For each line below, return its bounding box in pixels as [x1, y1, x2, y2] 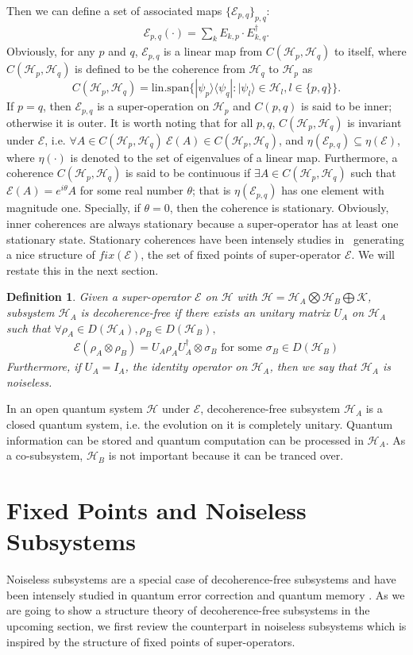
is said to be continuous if [125, 164, 251, 181]
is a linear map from [163, 43, 263, 60]
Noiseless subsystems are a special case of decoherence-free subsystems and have [6, 571, 396, 588]
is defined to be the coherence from [75, 60, 245, 77]
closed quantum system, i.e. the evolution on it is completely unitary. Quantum [6, 416, 393, 433]
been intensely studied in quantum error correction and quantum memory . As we [6, 586, 405, 603]
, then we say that [269, 358, 357, 375]
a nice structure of [6, 246, 95, 263]
